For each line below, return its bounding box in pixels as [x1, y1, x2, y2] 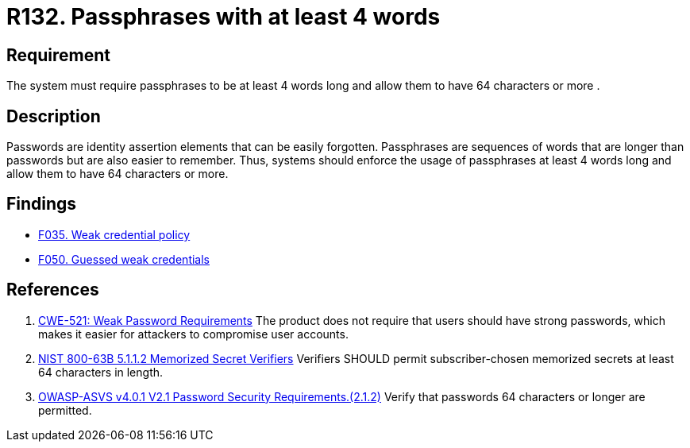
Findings [6, 194, 77, 214]
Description [6, 106, 101, 126]
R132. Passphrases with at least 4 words [6, 3, 441, 30]
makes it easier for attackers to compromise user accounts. [38, 326, 349, 341]
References [6, 280, 99, 300]
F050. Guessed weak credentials [38, 252, 210, 266]
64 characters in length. [38, 365, 164, 379]
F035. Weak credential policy [38, 227, 191, 241]
